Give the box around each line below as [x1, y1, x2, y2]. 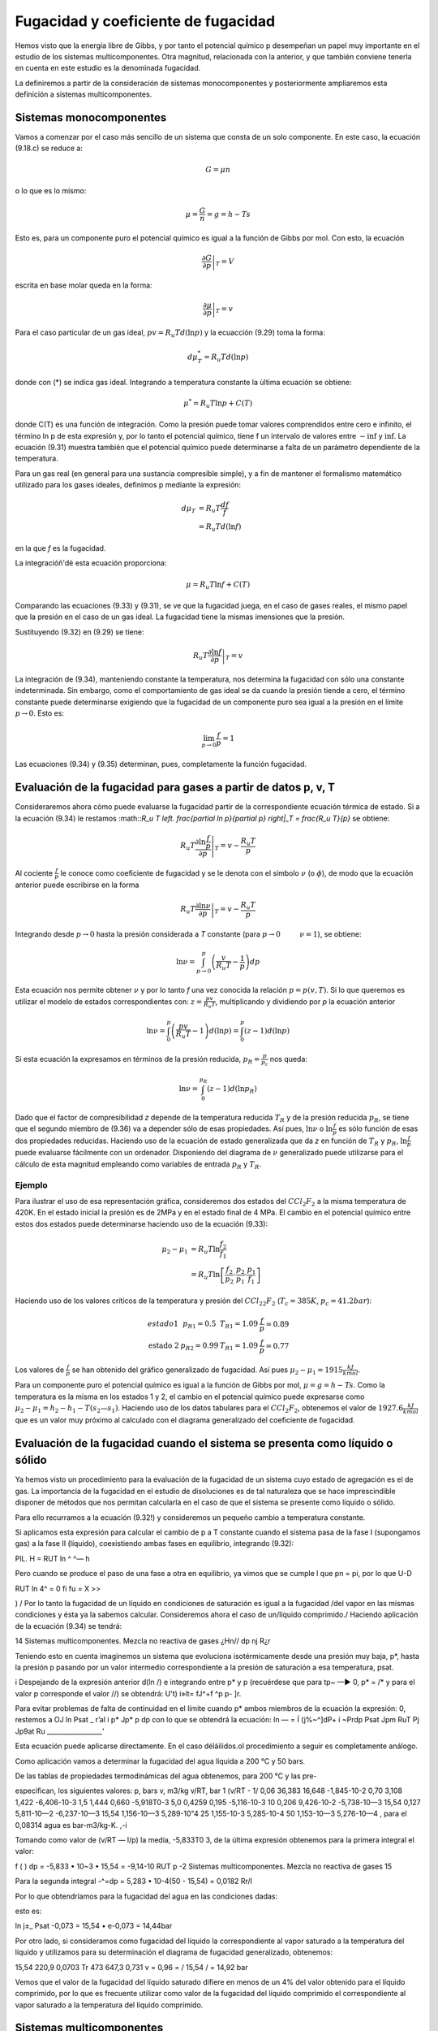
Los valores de [15, 1365, 65, 1375]
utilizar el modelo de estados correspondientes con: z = [15, 997, 203, 1007]
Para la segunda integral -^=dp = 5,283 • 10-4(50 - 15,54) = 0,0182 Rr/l [15, 1877, 253, 1886]
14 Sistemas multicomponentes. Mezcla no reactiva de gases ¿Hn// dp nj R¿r [15, 1636, 271, 1646]
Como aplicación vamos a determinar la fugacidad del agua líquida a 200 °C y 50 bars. [15, 1756, 306, 1766]
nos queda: [269, 1054, 308, 1064]
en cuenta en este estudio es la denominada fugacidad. [15, 63, 201, 73]
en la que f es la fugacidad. [15, 543, 106, 552]
